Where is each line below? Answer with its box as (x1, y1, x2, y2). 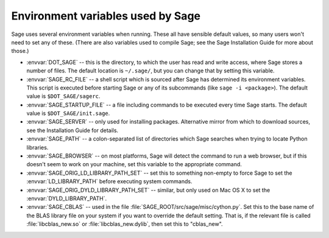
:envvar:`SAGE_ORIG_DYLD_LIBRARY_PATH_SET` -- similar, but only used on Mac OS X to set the (26, 186, 271, 194)
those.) (11, 47, 29, 55)
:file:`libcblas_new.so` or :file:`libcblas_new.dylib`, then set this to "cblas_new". (26, 220, 223, 228)
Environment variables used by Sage (11, 9, 201, 23)
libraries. (26, 144, 49, 151)
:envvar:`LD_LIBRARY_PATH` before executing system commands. (26, 178, 193, 185)
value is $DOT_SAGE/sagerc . (26, 93, 101, 100)
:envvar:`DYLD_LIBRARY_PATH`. (26, 195, 107, 202)
